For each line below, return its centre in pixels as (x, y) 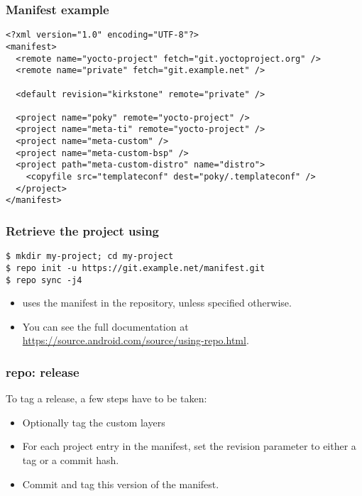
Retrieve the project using (82, 230)
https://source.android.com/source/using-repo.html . (136, 340)
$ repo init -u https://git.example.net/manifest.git (136, 268)
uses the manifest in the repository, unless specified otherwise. (157, 303)
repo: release (43, 371)
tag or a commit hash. (71, 460)
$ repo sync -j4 (44, 280)
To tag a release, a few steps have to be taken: (106, 398)
